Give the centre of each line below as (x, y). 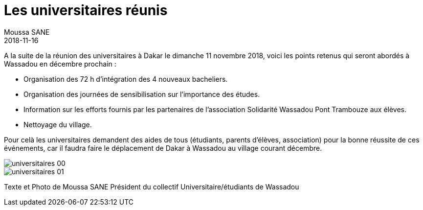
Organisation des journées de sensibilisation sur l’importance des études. (142, 94)
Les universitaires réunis (86, 10)
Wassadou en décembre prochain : (60, 64)
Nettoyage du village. (58, 124)
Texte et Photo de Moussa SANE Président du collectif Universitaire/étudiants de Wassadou (152, 187)
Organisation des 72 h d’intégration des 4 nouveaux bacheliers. (126, 79)
